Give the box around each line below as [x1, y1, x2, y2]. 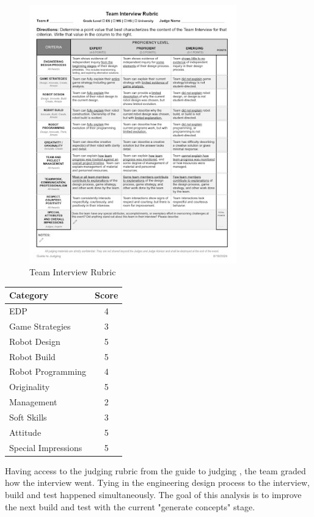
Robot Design [9, 334, 60, 347]
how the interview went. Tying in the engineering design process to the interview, [5, 476, 310, 489]
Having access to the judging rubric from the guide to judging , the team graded [5, 464, 306, 477]
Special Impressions [9, 441, 82, 454]
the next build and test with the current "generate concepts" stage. [5, 500, 255, 513]
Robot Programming [9, 365, 87, 378]
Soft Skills [9, 411, 47, 423]
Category [9, 289, 49, 302]
